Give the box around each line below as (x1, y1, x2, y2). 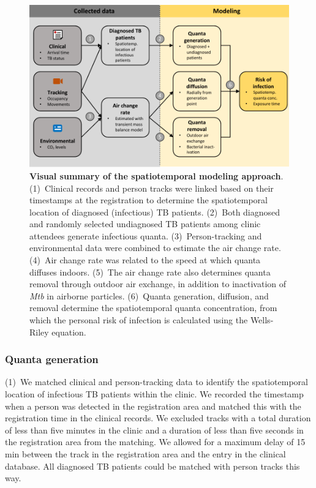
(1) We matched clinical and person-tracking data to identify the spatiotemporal (5, 375, 308, 388)
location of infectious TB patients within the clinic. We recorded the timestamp (5, 388, 304, 400)
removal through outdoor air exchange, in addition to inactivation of (29, 277, 287, 290)
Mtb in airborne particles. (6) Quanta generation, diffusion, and (29, 289, 269, 302)
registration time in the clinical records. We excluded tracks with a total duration (5, 411, 311, 424)
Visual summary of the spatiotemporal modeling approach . (29, 169, 284, 182)
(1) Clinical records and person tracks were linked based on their (29, 181, 274, 194)
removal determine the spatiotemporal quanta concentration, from (29, 301, 277, 314)
